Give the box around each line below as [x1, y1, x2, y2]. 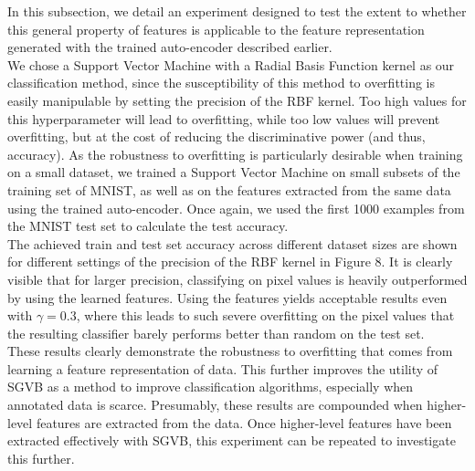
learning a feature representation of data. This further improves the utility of [7, 359, 438, 378]
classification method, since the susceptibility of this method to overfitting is [7, 73, 436, 92]
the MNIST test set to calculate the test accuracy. [7, 216, 289, 235]
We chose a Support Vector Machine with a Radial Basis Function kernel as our [7, 55, 455, 74]
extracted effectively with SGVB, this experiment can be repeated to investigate [7, 431, 456, 450]
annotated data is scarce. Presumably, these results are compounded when [7, 395, 423, 414]
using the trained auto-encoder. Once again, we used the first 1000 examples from [7, 198, 465, 217]
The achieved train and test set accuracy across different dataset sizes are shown [7, 234, 458, 253]
